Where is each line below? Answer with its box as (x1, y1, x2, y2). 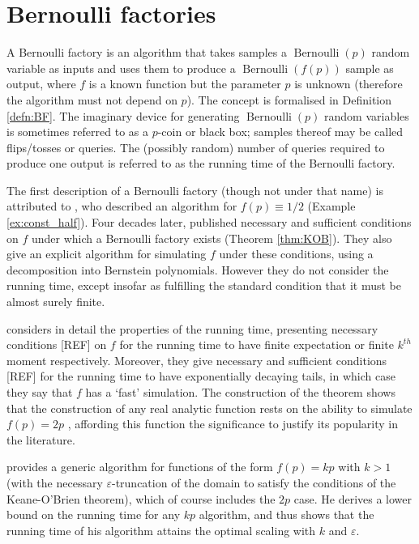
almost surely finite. (6, 293, 105, 310)
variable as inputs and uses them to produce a (6, 59, 236, 76)
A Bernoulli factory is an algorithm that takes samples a (6, 44, 287, 61)
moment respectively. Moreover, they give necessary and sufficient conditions (6, 351, 387, 368)
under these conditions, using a (219, 245, 374, 262)
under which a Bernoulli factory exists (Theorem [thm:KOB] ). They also (31, 229, 392, 246)
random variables (324, 107, 409, 124)
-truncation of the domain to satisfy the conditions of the (111, 474, 396, 491)
